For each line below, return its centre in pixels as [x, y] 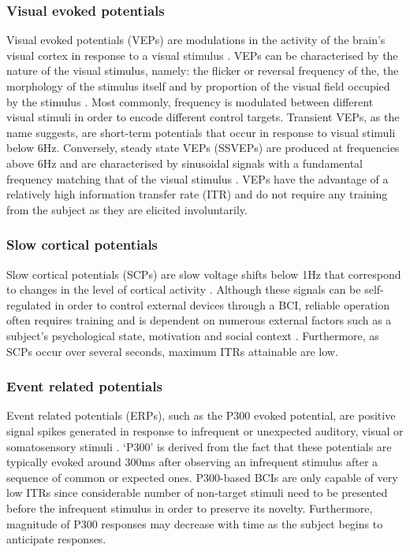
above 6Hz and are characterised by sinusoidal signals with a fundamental [185, 163]
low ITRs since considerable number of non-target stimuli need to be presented [197, 493]
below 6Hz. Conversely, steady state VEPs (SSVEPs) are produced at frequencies [203, 148]
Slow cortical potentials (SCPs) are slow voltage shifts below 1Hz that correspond [204, 274]
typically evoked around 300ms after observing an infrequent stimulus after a [192, 462]
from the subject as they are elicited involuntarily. [127, 209]
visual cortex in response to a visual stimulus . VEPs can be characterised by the [202, 55]
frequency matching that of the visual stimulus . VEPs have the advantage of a [198, 178]
